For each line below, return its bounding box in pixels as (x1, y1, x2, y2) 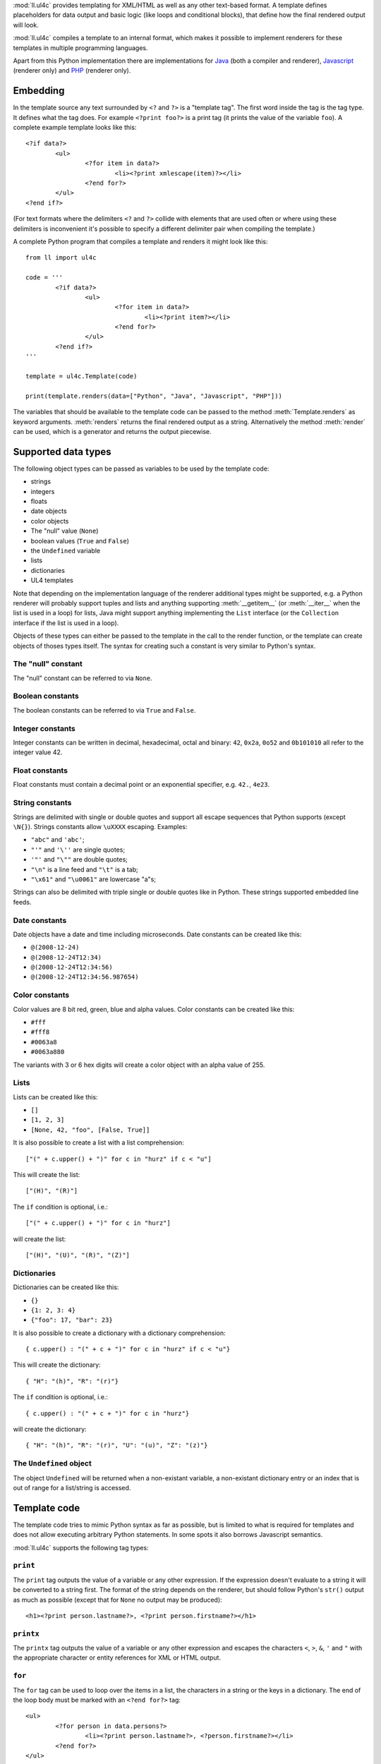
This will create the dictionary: (13, 1360, 102, 1369)
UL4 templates (30, 576, 74, 585)
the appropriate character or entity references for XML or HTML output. (13, 1653, 222, 1662)
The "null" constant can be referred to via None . (13, 674, 152, 682)
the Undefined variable (30, 547, 101, 555)
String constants (13, 798, 72, 808)
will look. (13, 20, 39, 29)
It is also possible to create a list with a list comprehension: (13, 1138, 185, 1147)
